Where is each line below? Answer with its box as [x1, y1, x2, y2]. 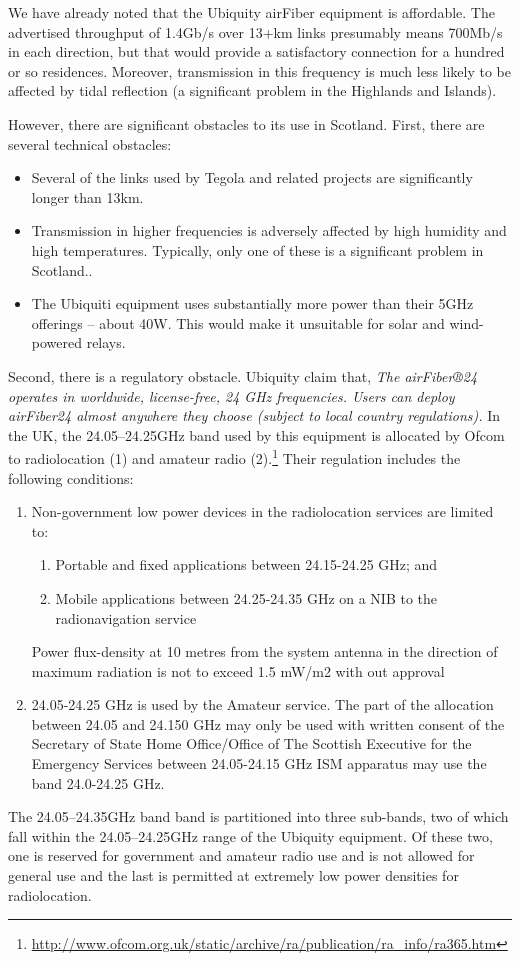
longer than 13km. [31, 186, 144, 207]
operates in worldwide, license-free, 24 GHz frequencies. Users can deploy [8, 385, 455, 406]
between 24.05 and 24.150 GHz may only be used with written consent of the [31, 713, 505, 734]
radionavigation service [55, 607, 197, 628]
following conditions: [8, 467, 134, 488]
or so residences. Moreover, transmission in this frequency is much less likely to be [8, 60, 512, 81]
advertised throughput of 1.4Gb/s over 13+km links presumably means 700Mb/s [8, 21, 503, 42]
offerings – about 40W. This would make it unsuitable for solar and [31, 312, 445, 333]
